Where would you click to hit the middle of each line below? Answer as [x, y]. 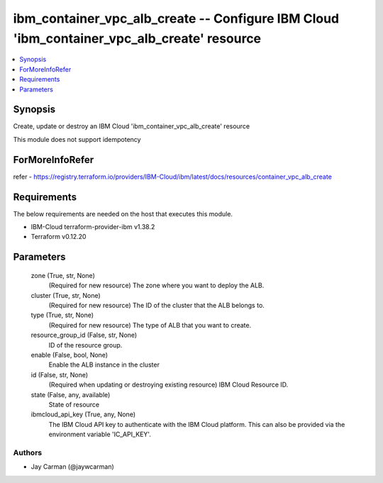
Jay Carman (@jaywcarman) [73, 467]
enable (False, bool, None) [70, 355]
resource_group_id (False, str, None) [84, 335]
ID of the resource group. [85, 345]
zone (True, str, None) [63, 275]
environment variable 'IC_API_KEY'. [100, 434]
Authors [28, 453]
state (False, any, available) [71, 394]
